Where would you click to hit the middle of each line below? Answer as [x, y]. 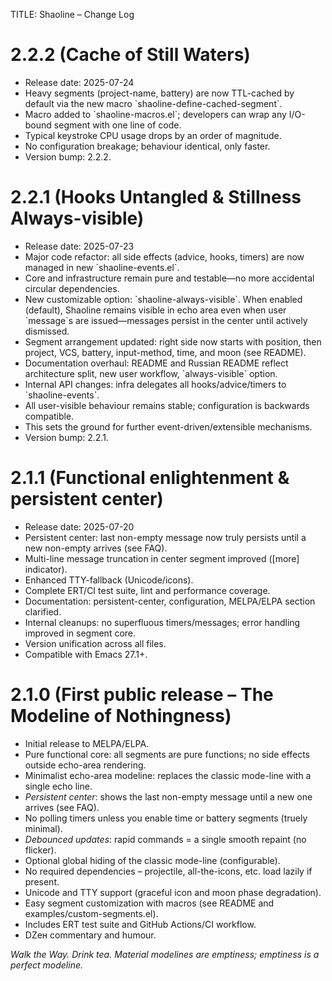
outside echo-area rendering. [85, 765]
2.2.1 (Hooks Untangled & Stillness [156, 197]
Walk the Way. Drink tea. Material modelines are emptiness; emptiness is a [165, 954]
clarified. [43, 611]
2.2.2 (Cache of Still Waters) [130, 55]
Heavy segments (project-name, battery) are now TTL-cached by [159, 93]
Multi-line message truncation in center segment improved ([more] [162, 558]
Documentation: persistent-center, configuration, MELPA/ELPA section [170, 601]
